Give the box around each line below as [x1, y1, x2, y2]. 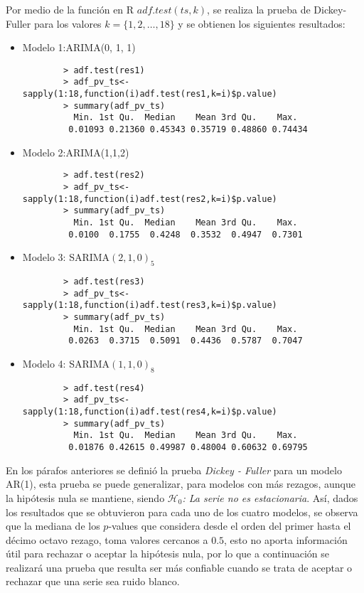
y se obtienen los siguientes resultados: [178, 16, 346, 31]
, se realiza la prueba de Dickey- [207, 2, 347, 16]
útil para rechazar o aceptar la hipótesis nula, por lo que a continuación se [6, 546, 330, 561]
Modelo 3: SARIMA [22, 250, 110, 265]
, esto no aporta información [224, 532, 348, 547]
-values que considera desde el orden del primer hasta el [108, 518, 351, 533]
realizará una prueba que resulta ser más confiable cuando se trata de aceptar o [6, 560, 353, 575]
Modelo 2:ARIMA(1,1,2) [22, 144, 129, 159]
